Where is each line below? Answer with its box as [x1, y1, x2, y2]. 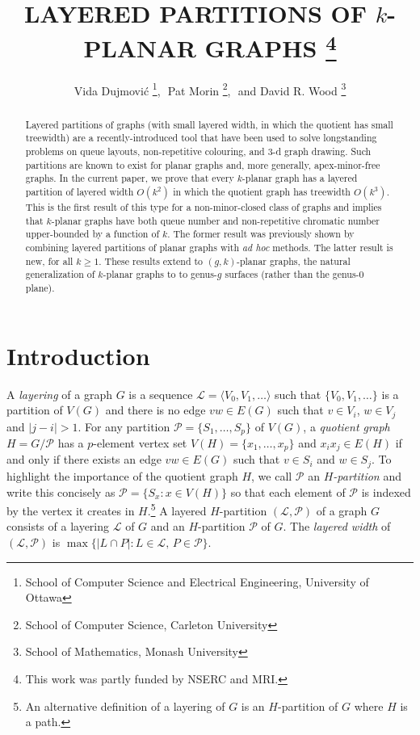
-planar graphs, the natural [236, 254, 351, 267]
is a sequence [128, 385, 193, 402]
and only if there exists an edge [6, 451, 162, 468]
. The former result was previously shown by [167, 227, 355, 241]
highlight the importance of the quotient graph [6, 467, 238, 484]
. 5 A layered [147, 500, 207, 519]
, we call [251, 467, 292, 484]
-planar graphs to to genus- [103, 267, 217, 281]
